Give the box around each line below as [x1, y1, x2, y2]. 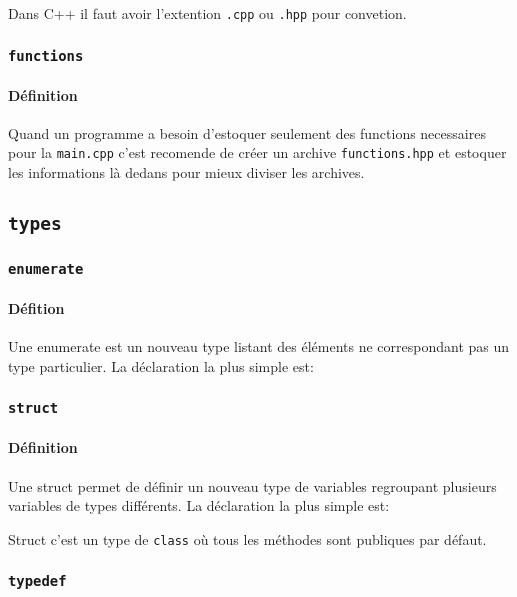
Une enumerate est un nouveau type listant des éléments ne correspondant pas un [8, 336, 510, 357]
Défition [8, 298, 65, 319]
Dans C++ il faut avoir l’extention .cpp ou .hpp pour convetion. [8, 3, 407, 23]
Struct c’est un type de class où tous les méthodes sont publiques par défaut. [8, 528, 487, 549]
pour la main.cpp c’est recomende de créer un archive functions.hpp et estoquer [8, 142, 507, 163]
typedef [8, 573, 67, 590]
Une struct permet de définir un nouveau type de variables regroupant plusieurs [8, 475, 497, 496]
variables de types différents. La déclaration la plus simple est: [8, 495, 390, 516]
